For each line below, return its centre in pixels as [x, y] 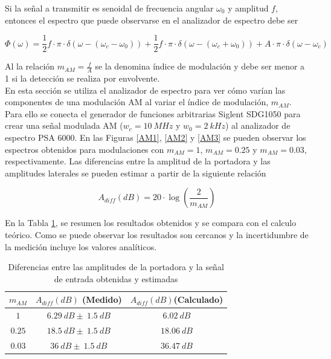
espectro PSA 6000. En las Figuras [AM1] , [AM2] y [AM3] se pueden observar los [156, 137]
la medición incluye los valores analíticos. [81, 246]
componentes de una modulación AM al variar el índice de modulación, [137, 102]
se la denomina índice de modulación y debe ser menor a [200, 66]
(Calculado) [198, 299]
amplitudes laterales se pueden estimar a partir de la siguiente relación [136, 173]
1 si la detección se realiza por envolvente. [82, 78]
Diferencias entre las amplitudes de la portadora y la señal [116, 267]
